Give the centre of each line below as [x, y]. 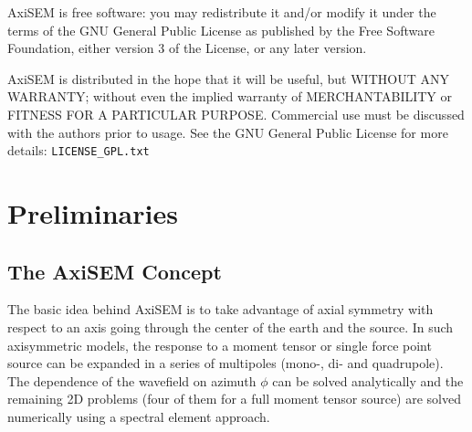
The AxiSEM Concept [115, 271]
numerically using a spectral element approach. [139, 416]
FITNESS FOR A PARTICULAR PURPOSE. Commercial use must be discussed [236, 114]
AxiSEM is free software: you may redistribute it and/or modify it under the [222, 12]
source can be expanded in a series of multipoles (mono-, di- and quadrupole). [226, 363]
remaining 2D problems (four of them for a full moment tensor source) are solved [234, 399]
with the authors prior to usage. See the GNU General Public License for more [228, 132]
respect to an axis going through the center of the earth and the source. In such [231, 327]
